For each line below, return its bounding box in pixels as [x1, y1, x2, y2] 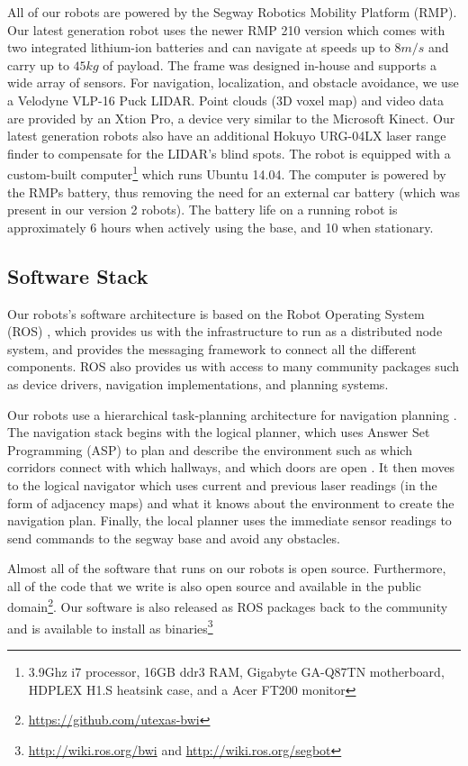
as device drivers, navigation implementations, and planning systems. [7, 374, 389, 393]
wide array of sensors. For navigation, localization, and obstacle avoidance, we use [7, 73, 459, 92]
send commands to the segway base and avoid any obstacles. [7, 528, 340, 547]
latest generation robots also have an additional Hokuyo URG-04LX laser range [7, 126, 446, 145]
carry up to [7, 55, 69, 74]
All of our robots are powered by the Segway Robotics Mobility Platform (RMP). [7, 3, 457, 21]
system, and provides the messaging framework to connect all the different [7, 339, 417, 358]
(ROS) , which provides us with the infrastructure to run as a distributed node [7, 322, 443, 341]
